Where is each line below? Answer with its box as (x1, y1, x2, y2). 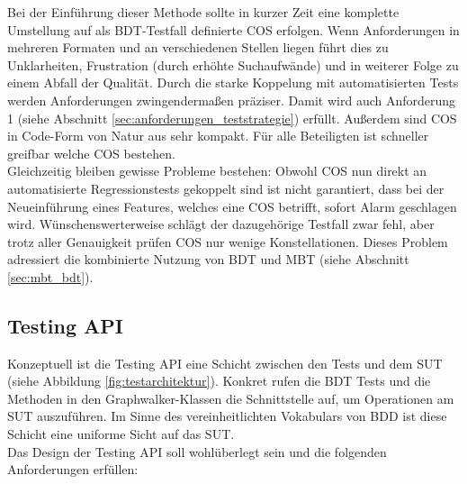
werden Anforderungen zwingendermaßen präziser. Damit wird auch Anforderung (7, 90, 456, 109)
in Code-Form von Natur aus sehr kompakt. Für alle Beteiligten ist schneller (7, 126, 429, 145)
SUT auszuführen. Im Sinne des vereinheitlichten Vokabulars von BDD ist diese (7, 406, 447, 425)
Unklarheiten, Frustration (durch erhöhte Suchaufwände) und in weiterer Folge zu (7, 55, 459, 74)
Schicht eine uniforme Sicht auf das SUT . (7, 425, 235, 443)
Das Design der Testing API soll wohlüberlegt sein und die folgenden (7, 442, 387, 461)
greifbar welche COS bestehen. (7, 143, 175, 162)
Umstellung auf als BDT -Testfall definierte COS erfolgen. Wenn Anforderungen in (7, 20, 460, 39)
